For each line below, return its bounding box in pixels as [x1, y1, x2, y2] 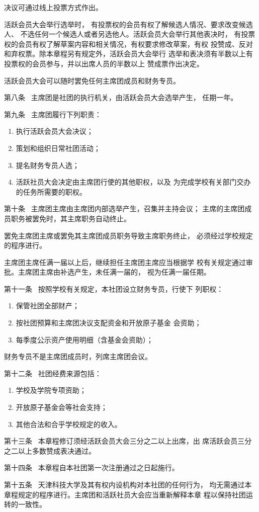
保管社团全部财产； [16, 300, 79, 311]
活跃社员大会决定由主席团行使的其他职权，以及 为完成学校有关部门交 [16, 177, 244, 187]
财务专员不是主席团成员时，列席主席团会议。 [4, 351, 152, 362]
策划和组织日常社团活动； [16, 142, 101, 153]
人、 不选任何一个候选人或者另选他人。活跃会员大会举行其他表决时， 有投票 [4, 29, 255, 39]
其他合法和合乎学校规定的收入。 [16, 418, 122, 429]
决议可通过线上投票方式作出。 [4, 2, 103, 12]
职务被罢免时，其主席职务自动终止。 [11, 213, 131, 223]
